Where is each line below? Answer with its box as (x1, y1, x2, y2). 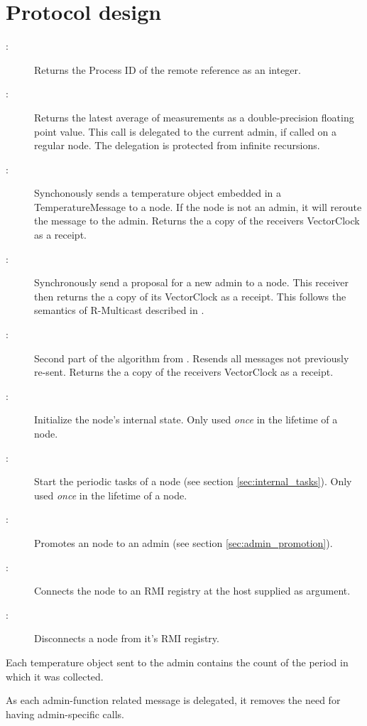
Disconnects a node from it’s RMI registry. (34, 631, 219, 646)
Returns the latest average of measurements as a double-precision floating (34, 109, 354, 124)
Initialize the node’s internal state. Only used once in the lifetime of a (34, 412, 338, 427)
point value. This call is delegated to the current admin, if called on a (34, 124, 337, 139)
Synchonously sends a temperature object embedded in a (34, 185, 281, 200)
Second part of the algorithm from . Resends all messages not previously (34, 350, 349, 365)
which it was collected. (6, 668, 104, 683)
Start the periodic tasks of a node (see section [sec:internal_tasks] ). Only (34, 474, 352, 489)
